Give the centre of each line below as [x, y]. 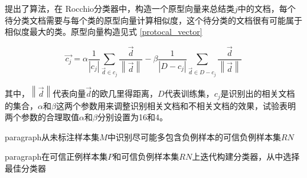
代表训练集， [189, 93]
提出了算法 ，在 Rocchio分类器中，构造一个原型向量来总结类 [120, 8]
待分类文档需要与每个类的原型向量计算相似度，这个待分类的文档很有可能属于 [153, 20]
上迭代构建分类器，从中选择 [246, 156]
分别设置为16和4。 [132, 117]
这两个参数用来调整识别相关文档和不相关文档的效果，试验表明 [176, 105]
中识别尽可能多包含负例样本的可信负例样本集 [194, 136]
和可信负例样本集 [146, 156]
